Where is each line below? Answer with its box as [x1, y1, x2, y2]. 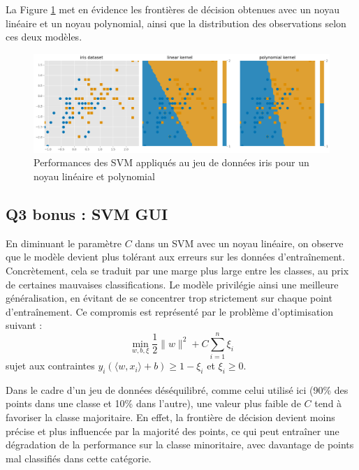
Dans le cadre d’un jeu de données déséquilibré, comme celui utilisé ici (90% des [6, 382, 349, 397]
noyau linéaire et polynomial [34, 168, 155, 183]
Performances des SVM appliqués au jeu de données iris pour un [34, 155, 309, 170]
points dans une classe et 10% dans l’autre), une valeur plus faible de [6, 396, 301, 411]
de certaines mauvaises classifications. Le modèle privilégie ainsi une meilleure [6, 277, 339, 291]
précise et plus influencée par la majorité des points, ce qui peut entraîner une [6, 423, 339, 438]
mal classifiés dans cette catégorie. [6, 450, 152, 465]
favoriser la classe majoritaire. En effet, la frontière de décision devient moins [6, 410, 335, 425]
